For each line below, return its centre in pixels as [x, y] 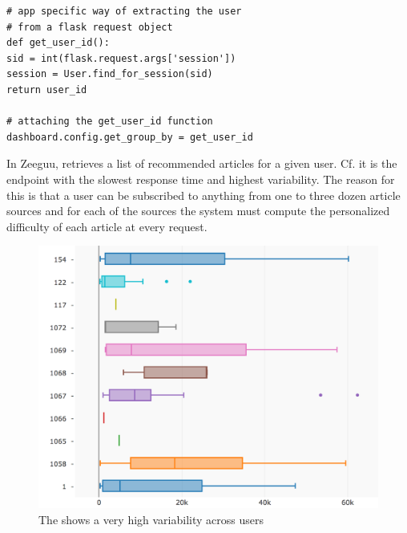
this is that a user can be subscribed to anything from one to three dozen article [203, 195]
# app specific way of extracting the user [124, 11]
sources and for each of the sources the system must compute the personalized [198, 211]
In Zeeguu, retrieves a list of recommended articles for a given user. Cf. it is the [202, 163]
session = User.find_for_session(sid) [110, 74]
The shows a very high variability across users [151, 519]
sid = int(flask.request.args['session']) [121, 58]
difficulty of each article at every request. [107, 226]
